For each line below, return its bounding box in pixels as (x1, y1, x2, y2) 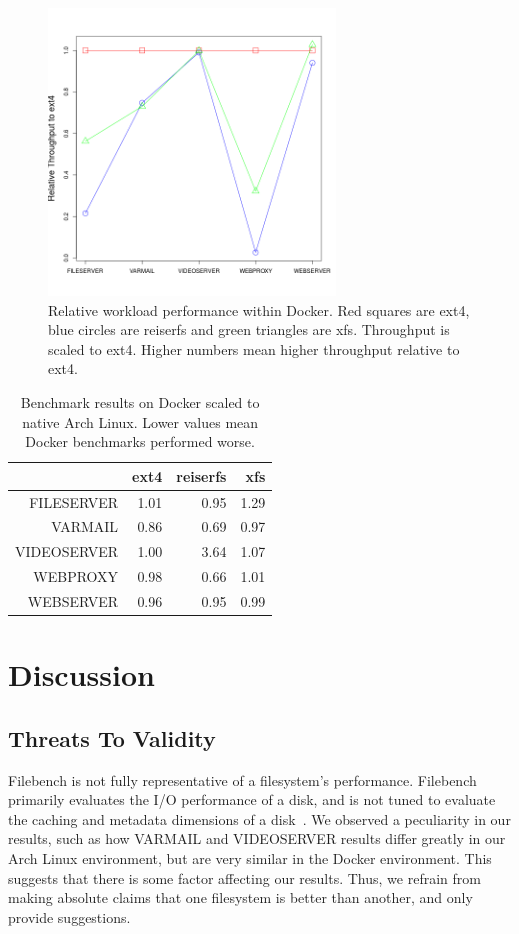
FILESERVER (29, 491, 119, 512)
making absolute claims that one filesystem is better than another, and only (8, 887, 473, 908)
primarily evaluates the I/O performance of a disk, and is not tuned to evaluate (8, 789, 496, 810)
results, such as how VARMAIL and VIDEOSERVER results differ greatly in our (8, 828, 506, 849)
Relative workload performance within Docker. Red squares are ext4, (48, 299, 470, 320)
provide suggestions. (8, 906, 131, 927)
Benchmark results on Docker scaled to (20, 391, 260, 412)
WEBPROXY (33, 566, 119, 587)
